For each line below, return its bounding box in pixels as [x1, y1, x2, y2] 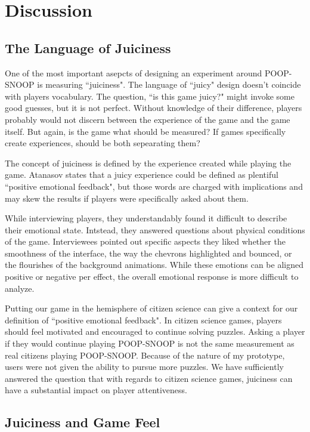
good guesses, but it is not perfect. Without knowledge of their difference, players [5, 101, 302, 114]
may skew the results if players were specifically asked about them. [5, 192, 249, 204]
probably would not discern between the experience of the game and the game [5, 113, 290, 125]
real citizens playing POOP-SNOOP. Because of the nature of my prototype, [5, 348, 285, 361]
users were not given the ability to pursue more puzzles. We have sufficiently [5, 360, 284, 373]
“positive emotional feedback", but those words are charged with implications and [5, 180, 303, 192]
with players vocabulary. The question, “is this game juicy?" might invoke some [5, 90, 294, 102]
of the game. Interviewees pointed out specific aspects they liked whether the [5, 235, 286, 248]
